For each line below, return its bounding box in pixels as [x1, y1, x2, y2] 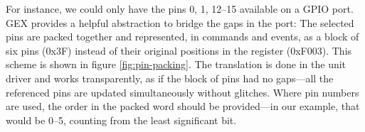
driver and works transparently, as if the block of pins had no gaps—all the [6, 70, 334, 85]
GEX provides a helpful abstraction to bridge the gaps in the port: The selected [6, 15, 354, 30]
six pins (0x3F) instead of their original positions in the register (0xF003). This [6, 43, 352, 57]
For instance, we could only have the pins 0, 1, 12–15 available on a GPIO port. [6, 1, 354, 16]
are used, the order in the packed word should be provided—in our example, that [6, 99, 360, 114]
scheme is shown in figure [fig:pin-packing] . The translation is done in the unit [6, 57, 347, 72]
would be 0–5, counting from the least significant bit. [6, 112, 237, 127]
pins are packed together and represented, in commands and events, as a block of [6, 29, 359, 44]
